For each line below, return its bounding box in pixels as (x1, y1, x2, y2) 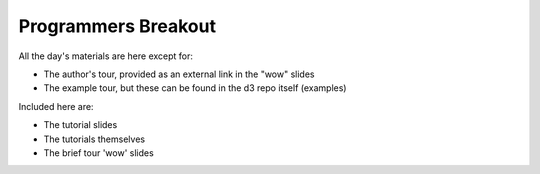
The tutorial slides (43, 119, 118, 131)
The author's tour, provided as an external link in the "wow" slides (43, 68, 315, 80)
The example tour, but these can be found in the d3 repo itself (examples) (43, 82, 347, 94)
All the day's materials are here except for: (18, 50, 194, 62)
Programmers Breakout (18, 15, 217, 37)
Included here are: (18, 100, 94, 112)
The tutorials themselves (43, 133, 145, 145)
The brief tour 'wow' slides (43, 146, 154, 159)
